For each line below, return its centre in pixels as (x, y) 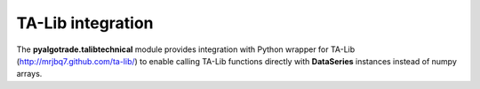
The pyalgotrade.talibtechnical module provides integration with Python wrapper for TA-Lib (186, 49)
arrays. (29, 74)
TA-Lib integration (85, 23)
